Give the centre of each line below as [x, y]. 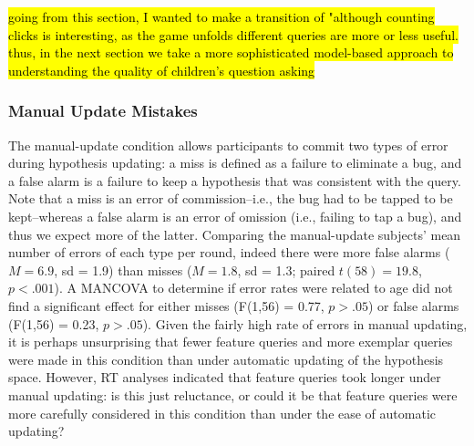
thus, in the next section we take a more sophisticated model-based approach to [231, 52]
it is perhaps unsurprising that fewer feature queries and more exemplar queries [231, 342]
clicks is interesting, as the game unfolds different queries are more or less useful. [233, 34]
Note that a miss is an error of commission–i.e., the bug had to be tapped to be [231, 198]
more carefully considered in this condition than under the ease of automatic [222, 413]
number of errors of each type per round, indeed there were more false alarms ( [229, 252]
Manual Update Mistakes [103, 111]
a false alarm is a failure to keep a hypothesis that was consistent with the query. [235, 180]
